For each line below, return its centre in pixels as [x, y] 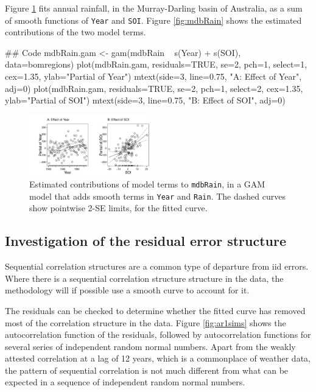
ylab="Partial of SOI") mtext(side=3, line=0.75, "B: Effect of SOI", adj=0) [145, 100]
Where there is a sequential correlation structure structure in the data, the [144, 278]
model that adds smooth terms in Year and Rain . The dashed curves [157, 196]
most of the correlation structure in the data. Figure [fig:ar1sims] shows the [146, 322]
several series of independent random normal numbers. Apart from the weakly [150, 346]
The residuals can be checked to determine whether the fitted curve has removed [155, 310]
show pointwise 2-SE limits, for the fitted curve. [118, 208]
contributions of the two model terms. [75, 32]
